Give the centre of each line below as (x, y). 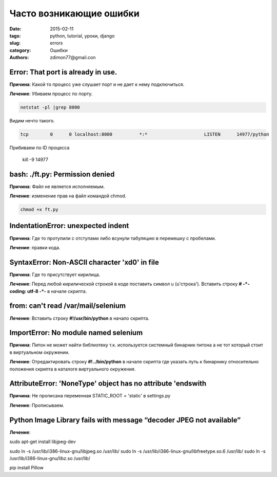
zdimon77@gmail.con (73, 58)
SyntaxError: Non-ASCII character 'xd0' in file (84, 262)
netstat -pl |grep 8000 (50, 107)
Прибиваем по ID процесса (39, 148)
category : (20, 50)
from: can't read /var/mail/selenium (67, 306)
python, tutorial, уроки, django (82, 35)
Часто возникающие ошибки (74, 13)
